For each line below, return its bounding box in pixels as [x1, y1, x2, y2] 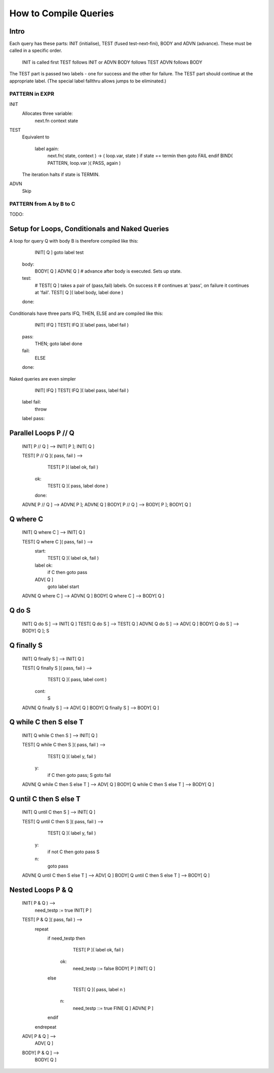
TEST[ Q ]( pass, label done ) [47, 483, 109, 489]
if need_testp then [47, 935, 86, 941]
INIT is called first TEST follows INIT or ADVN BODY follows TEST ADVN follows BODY [22, 59, 202, 65]
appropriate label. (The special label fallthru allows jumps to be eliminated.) [9, 78, 167, 84]
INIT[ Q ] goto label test [35, 249, 84, 255]
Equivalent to [22, 134, 50, 140]
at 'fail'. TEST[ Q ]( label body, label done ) [35, 289, 124, 296]
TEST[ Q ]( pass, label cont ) [47, 677, 107, 683]
